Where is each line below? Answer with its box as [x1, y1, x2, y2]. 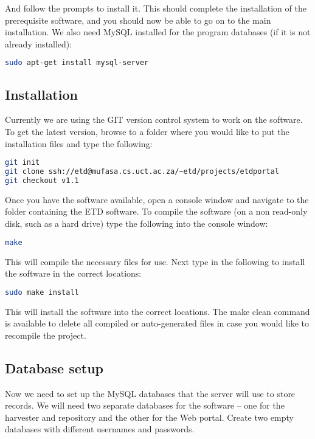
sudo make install [5, 288, 79, 297]
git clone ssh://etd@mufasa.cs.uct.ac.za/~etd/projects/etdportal [5, 167, 280, 176]
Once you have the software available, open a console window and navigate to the [5, 193, 309, 206]
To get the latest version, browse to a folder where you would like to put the [5, 125, 289, 138]
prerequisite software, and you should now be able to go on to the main [5, 13, 271, 26]
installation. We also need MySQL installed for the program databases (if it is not [5, 26, 311, 38]
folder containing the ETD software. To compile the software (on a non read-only [5, 205, 308, 218]
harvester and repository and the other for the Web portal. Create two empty [5, 410, 294, 423]
